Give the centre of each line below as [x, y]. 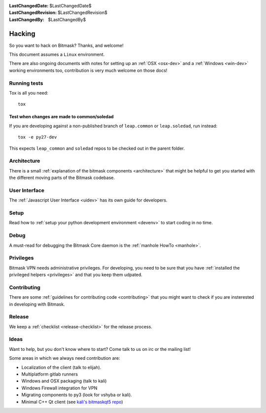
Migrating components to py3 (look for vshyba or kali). [77, 395]
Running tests [26, 83]
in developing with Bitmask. [37, 304]
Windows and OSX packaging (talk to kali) [64, 381]
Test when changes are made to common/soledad [61, 117]
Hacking [22, 34]
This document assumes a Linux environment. [57, 55]
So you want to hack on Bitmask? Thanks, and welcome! [66, 45]
